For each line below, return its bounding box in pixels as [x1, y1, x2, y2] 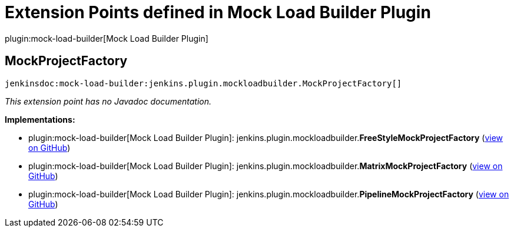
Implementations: [5, 114, 75, 125]
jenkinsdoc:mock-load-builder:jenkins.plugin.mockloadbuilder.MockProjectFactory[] [5, 78, 402, 88]
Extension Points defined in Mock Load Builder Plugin [5, 2, 431, 22]
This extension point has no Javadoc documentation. [5, 96, 212, 106]
